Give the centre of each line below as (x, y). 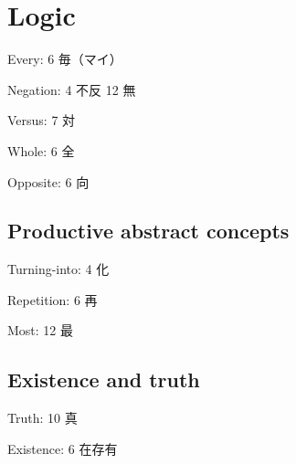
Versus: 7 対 (42, 120)
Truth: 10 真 (42, 418)
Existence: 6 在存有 (63, 448)
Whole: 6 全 (41, 150)
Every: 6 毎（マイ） (65, 59)
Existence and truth (104, 380)
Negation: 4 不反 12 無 (72, 89)
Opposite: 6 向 (48, 181)
